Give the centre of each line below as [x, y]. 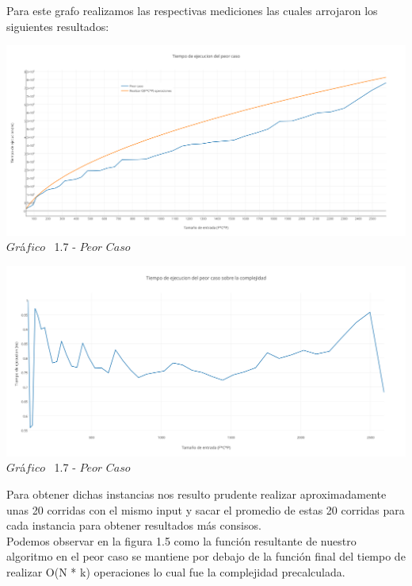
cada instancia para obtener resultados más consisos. [134, 525]
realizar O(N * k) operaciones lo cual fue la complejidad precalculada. [176, 571]
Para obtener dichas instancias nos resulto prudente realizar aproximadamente [196, 493]
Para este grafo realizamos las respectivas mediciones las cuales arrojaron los [192, 10]
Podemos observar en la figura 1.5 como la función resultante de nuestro [181, 540]
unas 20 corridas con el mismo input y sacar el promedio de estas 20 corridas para [206, 509]
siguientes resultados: [58, 26]
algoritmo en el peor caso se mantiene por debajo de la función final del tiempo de [206, 556]
